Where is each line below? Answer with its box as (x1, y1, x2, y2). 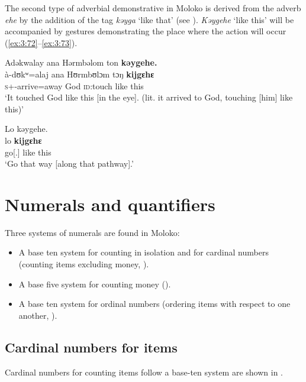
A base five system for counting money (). (18, 277, 171, 290)
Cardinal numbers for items (5, 338, 178, 356)
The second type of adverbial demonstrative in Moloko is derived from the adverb (5, 2, 301, 14)
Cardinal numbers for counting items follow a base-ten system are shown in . (5, 365, 283, 378)
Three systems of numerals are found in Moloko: (5, 226, 180, 238)
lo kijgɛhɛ (5, 134, 42, 146)
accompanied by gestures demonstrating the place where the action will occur (5, 25, 286, 37)
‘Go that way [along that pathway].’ (5, 157, 134, 170)
